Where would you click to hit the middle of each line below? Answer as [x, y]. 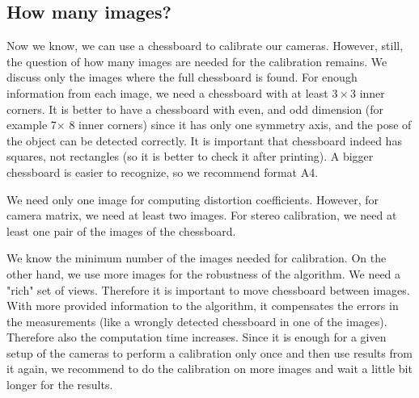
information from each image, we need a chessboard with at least [167, 92]
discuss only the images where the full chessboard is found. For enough [182, 77]
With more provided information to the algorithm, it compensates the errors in [203, 306]
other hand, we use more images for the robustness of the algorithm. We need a [204, 273]
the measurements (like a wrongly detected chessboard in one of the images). [197, 321]
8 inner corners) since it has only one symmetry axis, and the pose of [240, 125]
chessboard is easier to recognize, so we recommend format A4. [163, 172]
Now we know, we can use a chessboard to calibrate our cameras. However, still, [205, 46]
